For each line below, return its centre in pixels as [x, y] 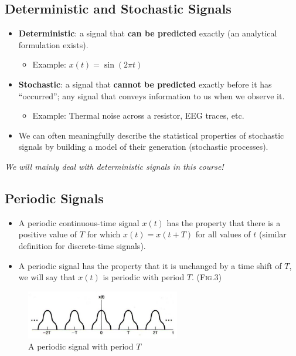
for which [104, 234]
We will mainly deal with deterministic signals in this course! [114, 166]
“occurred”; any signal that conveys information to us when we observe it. [152, 95]
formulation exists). [53, 44]
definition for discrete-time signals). [82, 245]
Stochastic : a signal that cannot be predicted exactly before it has [145, 84]
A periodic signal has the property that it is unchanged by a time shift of [150, 265]
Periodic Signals [54, 198]
